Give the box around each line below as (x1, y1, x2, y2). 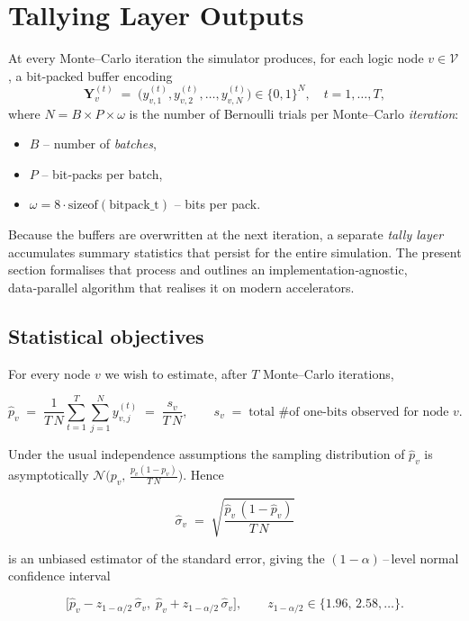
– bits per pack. (174, 194, 261, 213)
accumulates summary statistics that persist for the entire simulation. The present (8, 242, 462, 261)
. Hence (183, 465, 224, 484)
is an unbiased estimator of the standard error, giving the (8, 548, 325, 567)
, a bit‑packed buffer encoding (8, 66, 173, 85)
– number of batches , (43, 134, 157, 153)
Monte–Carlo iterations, (262, 364, 394, 382)
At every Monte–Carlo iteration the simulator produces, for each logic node (8, 49, 424, 67)
